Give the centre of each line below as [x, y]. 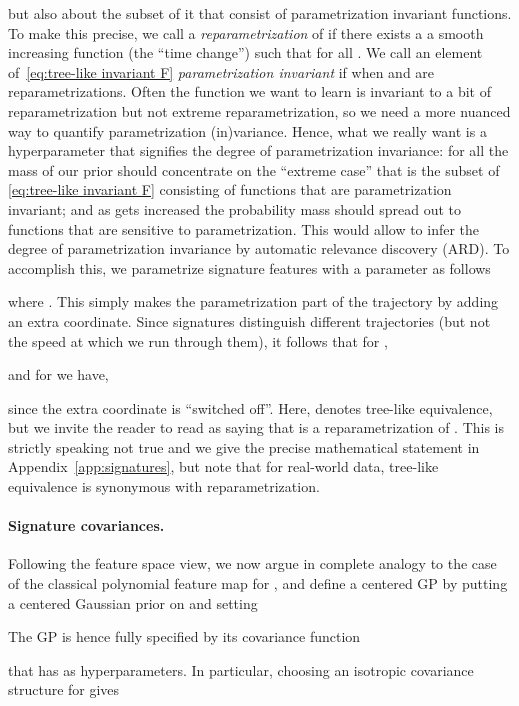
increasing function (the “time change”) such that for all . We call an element [245, 52]
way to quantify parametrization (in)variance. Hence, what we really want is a [247, 130]
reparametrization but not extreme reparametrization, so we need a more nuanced [259, 110]
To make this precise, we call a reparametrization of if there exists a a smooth [246, 32]
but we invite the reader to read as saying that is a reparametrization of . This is [256, 427]
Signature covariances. [86, 525]
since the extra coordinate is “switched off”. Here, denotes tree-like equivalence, [250, 407]
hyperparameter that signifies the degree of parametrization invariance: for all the [258, 150]
